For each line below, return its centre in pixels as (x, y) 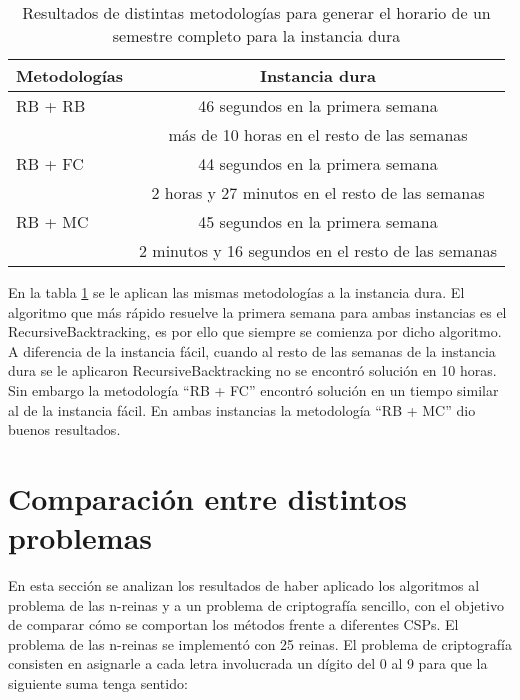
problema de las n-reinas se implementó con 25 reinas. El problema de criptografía (260, 643)
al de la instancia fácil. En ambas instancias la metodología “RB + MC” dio (242, 409)
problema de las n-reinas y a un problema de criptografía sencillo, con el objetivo (256, 604)
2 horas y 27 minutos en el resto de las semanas (318, 192)
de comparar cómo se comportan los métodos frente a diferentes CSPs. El (233, 624)
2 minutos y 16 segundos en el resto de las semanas (318, 250)
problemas (80, 537)
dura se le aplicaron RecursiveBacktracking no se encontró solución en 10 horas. (252, 370)
